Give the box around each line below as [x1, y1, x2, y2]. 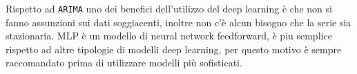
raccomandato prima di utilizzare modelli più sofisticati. [6, 55, 242, 70]
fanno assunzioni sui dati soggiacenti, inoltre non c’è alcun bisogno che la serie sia [6, 15, 351, 29]
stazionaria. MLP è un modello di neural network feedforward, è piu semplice [6, 28, 332, 43]
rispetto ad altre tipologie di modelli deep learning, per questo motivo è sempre [6, 41, 342, 56]
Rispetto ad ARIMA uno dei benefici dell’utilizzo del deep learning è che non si [6, 1, 332, 15]
